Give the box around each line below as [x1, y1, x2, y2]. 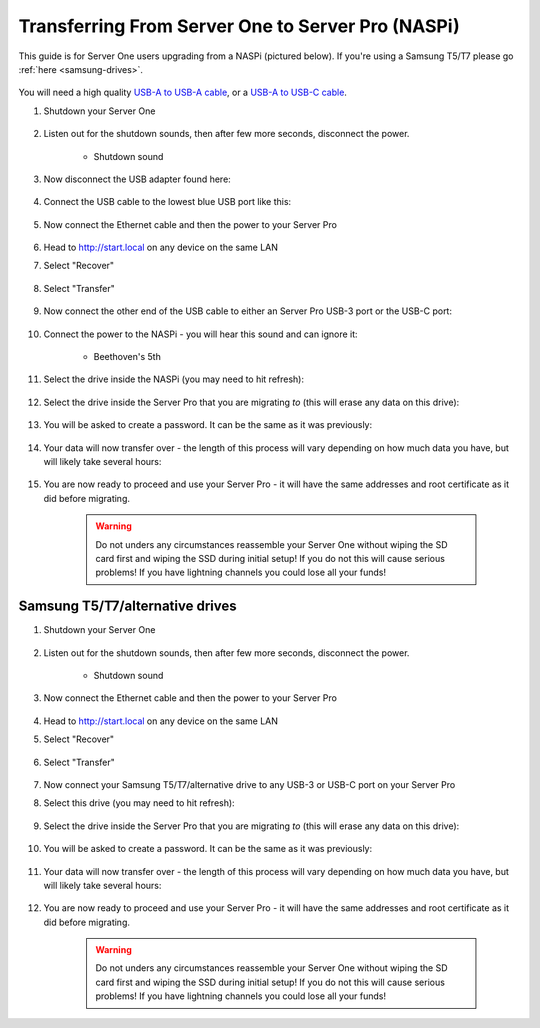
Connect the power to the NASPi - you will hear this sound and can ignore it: [43, 328, 359, 340]
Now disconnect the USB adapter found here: [43, 173, 232, 185]
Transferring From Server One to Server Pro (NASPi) [18, 15, 460, 37]
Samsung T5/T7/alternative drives [18, 598, 237, 615]
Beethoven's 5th [93, 351, 162, 363]
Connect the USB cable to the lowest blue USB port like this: [43, 196, 292, 208]
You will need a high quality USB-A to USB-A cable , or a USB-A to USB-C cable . [18, 86, 347, 99]
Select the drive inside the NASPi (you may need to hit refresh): [43, 373, 305, 385]
